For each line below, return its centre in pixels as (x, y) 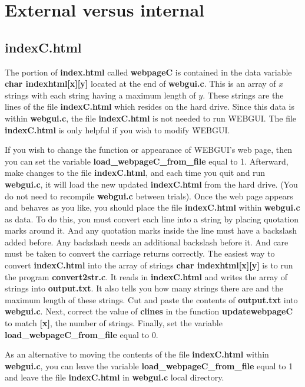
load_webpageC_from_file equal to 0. (82, 334)
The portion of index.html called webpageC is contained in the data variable (148, 72)
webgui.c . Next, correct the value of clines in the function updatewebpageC (149, 311)
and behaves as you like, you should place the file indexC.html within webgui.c (152, 207)
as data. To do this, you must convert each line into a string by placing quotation (152, 219)
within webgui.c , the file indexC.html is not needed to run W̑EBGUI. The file (151, 118)
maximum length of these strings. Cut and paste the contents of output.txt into (151, 299)
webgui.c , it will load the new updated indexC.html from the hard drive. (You (151, 184)
